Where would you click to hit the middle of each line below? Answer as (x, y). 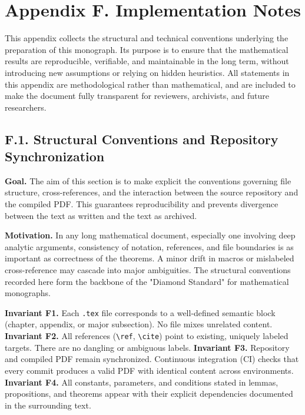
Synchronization (55, 156)
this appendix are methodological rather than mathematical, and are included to (150, 84)
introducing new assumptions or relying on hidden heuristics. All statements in (147, 72)
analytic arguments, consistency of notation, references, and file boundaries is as (149, 246)
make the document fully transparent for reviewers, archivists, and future (137, 96)
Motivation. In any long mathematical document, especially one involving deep (150, 235)
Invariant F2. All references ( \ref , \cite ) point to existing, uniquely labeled (147, 336)
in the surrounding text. (48, 405)
